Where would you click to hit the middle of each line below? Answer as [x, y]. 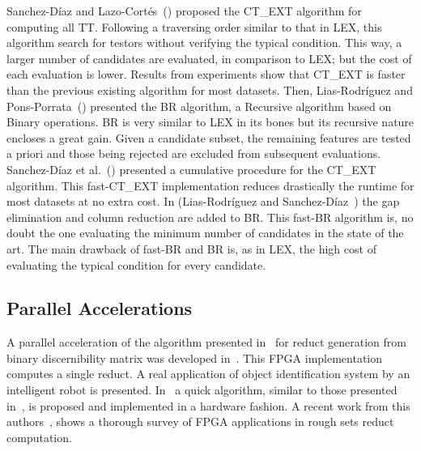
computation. [39, 437]
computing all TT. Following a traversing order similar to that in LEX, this [194, 26]
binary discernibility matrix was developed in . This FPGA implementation [195, 357]
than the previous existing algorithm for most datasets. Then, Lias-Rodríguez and [210, 89]
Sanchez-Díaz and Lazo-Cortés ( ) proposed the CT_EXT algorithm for [184, 11]
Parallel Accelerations [100, 308]
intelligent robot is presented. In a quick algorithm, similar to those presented [202, 390]
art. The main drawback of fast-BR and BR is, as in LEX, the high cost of [191, 248]
